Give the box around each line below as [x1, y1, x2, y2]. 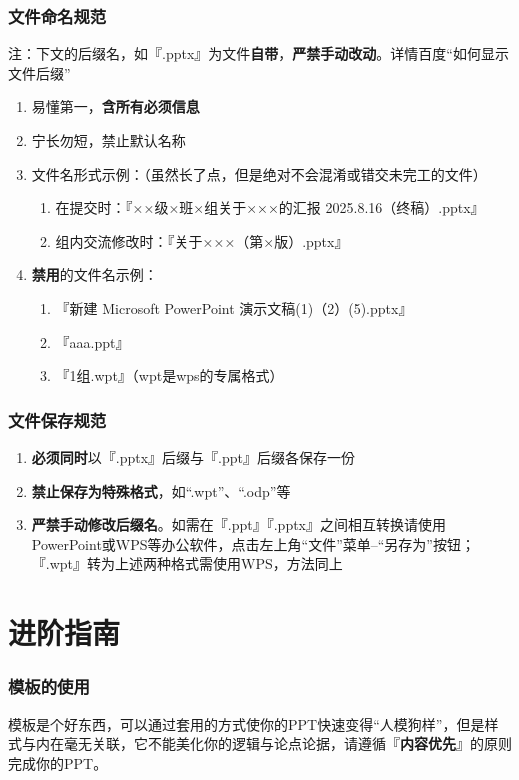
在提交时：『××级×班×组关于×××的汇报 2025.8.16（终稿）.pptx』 [55, 197, 485, 218]
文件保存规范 [8, 407, 107, 432]
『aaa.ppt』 [55, 331, 130, 352]
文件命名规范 [8, 3, 107, 28]
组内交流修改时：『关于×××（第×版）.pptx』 [55, 230, 349, 251]
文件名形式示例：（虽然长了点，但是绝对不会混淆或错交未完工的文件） [31, 163, 487, 184]
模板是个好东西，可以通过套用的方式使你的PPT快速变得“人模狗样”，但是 [8, 713, 485, 734]
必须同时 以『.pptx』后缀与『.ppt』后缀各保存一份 [31, 446, 355, 467]
